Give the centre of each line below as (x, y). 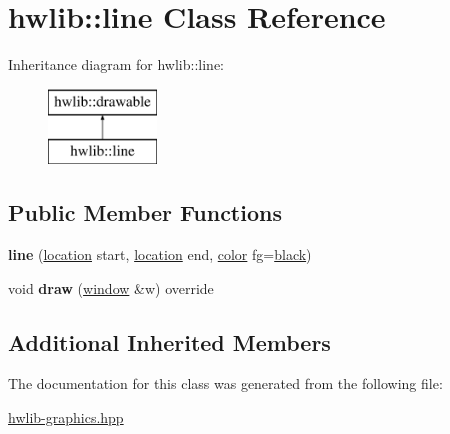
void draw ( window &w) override (111, 287)
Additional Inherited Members (169, 341)
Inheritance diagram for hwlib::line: (116, 64)
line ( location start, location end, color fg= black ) (160, 254)
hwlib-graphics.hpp (66, 417)
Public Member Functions (145, 212)
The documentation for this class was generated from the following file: (225, 383)
